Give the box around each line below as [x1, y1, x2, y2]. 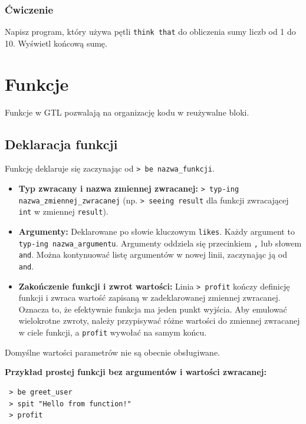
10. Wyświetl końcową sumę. [5, 37, 107, 49]
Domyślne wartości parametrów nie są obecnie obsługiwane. [5, 346, 221, 358]
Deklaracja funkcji [5, 134, 118, 153]
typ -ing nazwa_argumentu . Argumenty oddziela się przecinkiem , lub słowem [18, 236, 302, 249]
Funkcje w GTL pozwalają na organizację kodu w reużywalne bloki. [5, 106, 249, 118]
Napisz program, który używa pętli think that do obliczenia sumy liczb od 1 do [5, 25, 296, 38]
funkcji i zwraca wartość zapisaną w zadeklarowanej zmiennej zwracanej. [18, 291, 281, 304]
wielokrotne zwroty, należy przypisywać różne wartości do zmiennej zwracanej [18, 314, 300, 327]
